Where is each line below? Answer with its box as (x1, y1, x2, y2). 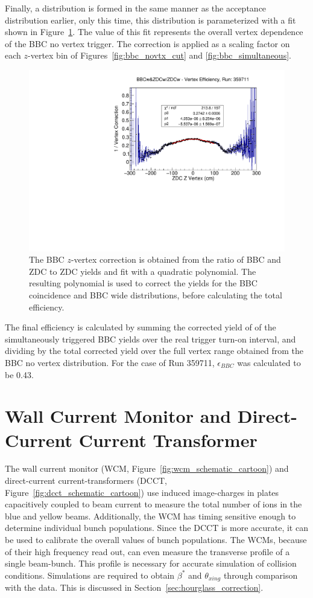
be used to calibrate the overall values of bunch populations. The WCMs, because (5, 533, 307, 546)
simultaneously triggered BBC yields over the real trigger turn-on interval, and (5, 332, 296, 345)
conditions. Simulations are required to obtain (5, 568, 175, 581)
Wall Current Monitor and (5, 403, 232, 428)
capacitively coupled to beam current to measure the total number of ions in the (5, 498, 302, 510)
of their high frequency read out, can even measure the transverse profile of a (5, 545, 290, 558)
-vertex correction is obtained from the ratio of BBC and (71, 253, 281, 266)
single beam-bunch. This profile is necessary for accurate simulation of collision (5, 557, 297, 570)
